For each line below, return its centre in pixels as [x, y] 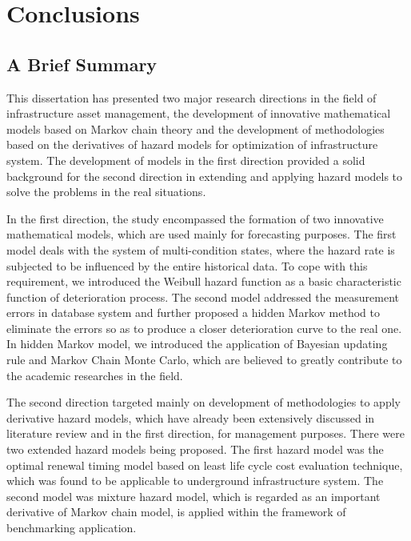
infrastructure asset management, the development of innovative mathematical [199, 113]
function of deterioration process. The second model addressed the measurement [203, 297]
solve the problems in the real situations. [106, 192]
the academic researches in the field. [95, 375]
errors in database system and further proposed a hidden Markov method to [193, 313]
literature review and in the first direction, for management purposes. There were [205, 433]
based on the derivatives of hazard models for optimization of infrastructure [192, 144]
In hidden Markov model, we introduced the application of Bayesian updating [197, 344]
